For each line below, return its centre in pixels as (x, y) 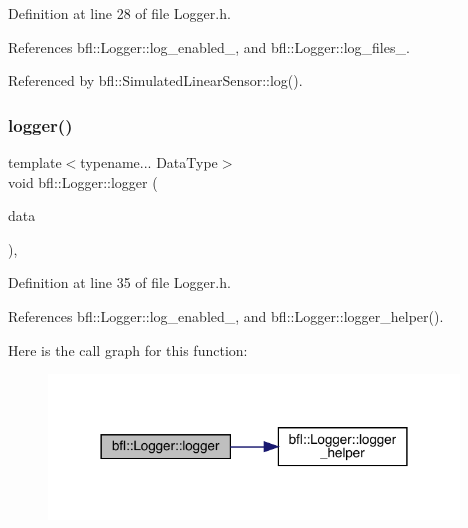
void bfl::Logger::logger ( (83, 181)
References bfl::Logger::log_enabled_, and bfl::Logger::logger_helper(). (226, 315)
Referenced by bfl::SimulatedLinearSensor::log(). (155, 80)
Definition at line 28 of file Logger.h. (119, 13)
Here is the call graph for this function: (128, 349)
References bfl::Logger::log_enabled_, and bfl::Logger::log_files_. (209, 46)
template (35, 162)
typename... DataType (149, 162)
